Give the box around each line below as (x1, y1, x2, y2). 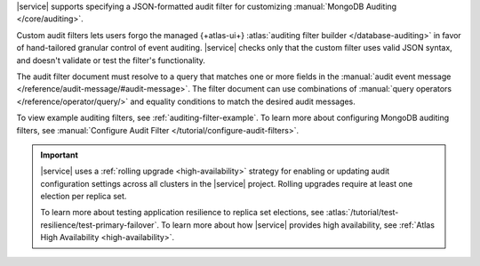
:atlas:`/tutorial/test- (325, 207, 399, 218)
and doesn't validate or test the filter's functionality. (16, 54, 206, 66)
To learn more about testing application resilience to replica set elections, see (40, 207, 324, 218)
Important (40, 149, 79, 160)
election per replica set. (40, 191, 127, 202)
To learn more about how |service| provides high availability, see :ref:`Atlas (161, 219, 436, 230)
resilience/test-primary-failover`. (40, 219, 160, 230)
